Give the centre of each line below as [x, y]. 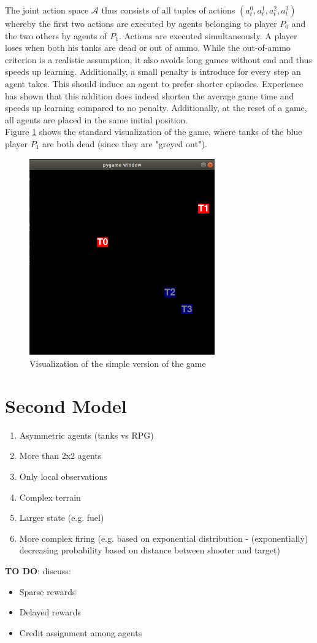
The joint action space [47, 10]
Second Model [66, 405]
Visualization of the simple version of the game [118, 364]
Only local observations [63, 476]
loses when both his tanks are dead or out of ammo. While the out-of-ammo [148, 48]
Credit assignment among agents [81, 632]
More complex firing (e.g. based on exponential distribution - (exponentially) [164, 538]
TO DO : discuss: [38, 570]
